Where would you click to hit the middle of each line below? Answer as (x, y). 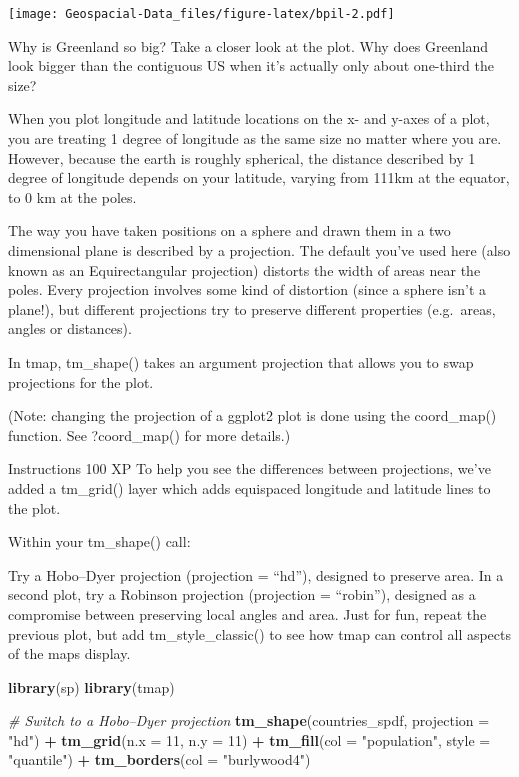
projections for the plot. (81, 381)
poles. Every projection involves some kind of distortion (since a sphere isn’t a (247, 289)
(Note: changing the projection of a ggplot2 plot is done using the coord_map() (252, 415)
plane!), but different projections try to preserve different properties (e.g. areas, (252, 308)
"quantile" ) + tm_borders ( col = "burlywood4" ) (159, 759)
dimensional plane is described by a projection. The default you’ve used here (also (259, 250)
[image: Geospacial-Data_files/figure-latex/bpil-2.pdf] (201, 14)
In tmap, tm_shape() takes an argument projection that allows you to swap (241, 361)
